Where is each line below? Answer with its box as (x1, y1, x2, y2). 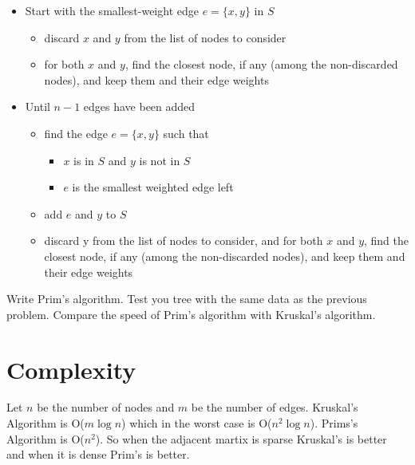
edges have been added (83, 98, 196, 115)
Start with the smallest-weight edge (25, 2, 199, 18)
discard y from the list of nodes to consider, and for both (44, 232, 323, 249)
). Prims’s (310, 415, 358, 432)
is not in (139, 152, 180, 168)
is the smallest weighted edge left (72, 179, 234, 195)
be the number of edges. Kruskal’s (191, 399, 358, 416)
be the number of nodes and (37, 399, 175, 416)
